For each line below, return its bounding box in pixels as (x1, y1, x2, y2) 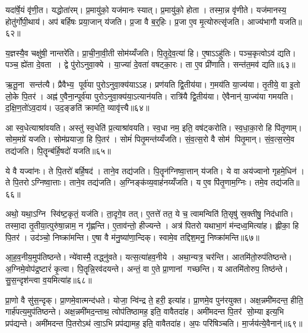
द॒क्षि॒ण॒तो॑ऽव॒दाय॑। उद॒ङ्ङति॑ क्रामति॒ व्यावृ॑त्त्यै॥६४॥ (5, 101, 150, 114)
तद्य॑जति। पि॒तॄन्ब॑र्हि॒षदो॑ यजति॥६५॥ (5, 144, 111, 156)
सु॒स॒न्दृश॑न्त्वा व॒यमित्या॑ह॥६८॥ (5, 274, 92, 286)
